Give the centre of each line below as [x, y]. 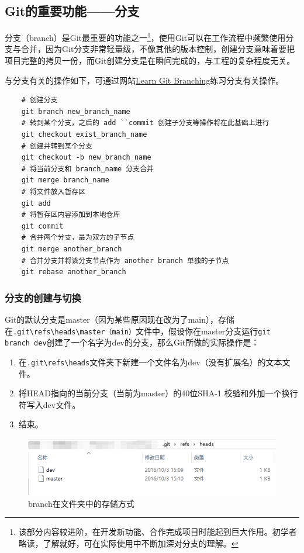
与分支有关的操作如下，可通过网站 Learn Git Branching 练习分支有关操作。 [144, 80]
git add [36, 203]
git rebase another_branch [74, 272]
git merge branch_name [65, 180]
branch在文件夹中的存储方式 [81, 503]
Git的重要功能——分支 [72, 11]
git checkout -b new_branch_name [86, 158]
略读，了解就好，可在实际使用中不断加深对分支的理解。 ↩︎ [128, 543]
